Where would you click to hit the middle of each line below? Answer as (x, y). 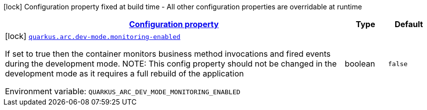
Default (409, 24)
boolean (360, 64)
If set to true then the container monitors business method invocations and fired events (168, 54)
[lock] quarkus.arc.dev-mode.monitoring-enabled (93, 36)
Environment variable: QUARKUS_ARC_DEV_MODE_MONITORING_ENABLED (123, 91)
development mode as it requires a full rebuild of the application (125, 73)
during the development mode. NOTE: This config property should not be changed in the (171, 64)
